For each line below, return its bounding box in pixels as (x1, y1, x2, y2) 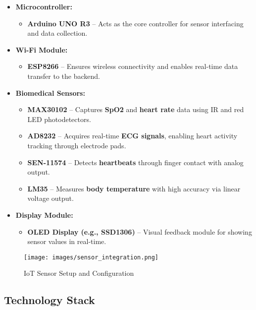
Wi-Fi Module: (15, 44, 68, 55)
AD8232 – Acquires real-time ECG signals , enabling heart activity (27, 130, 238, 141)
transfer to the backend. (27, 70, 100, 81)
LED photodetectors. (27, 114, 91, 124)
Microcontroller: (15, 1, 72, 11)
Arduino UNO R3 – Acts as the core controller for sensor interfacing (27, 18, 244, 28)
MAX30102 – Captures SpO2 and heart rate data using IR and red (27, 104, 244, 115)
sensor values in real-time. (27, 236, 106, 247)
